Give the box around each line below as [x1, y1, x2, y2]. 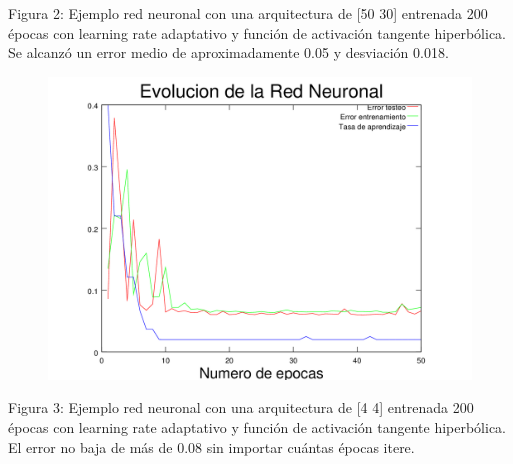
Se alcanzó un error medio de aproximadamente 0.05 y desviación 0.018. [8, 42, 449, 63]
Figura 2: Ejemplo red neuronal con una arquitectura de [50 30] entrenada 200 [8, 3, 488, 23]
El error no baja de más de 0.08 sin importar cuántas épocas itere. [8, 436, 415, 457]
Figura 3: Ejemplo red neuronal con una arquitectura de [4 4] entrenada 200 [8, 397, 474, 418]
